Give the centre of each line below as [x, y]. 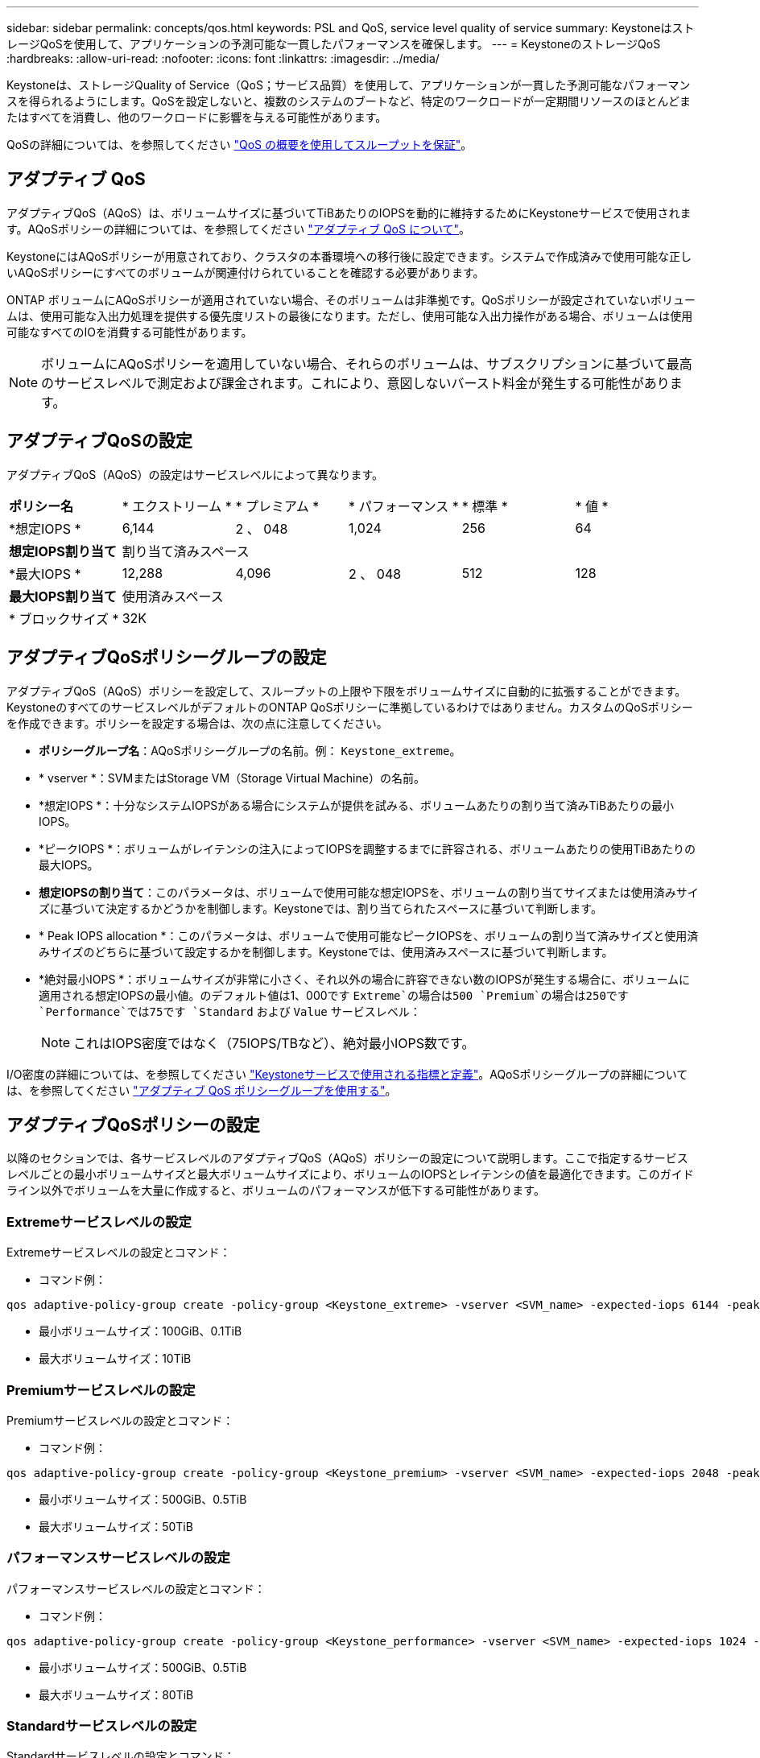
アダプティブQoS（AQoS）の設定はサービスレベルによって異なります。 [195, 474]
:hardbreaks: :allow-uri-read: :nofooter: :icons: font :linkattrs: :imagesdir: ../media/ [223, 58]
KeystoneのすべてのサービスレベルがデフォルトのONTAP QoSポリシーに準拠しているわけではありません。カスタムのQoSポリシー [350, 707]
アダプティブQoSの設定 [99, 441]
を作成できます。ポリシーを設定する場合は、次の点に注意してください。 [197, 723]
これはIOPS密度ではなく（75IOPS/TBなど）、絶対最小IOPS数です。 [274, 1043]
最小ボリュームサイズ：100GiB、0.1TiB [140, 1331]
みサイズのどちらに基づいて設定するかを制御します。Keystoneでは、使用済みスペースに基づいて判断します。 [326, 951]
